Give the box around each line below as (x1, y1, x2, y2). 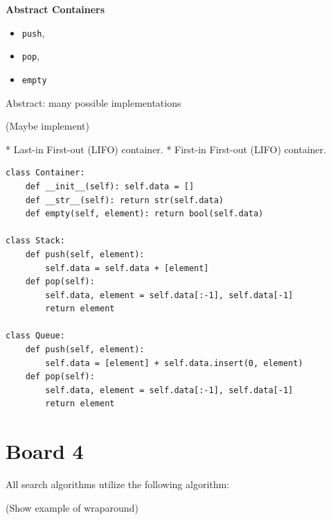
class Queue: (6, 331, 65, 341)
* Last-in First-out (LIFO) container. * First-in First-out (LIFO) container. (6, 141, 326, 156)
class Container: (6, 168, 85, 178)
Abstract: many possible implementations (6, 95, 181, 110)
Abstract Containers (6, 2, 105, 16)
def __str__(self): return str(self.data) (25, 195, 224, 205)
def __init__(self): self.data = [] (25, 181, 195, 191)
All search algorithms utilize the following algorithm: (6, 477, 230, 492)
